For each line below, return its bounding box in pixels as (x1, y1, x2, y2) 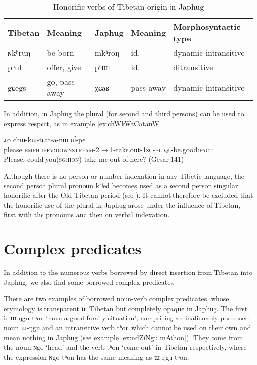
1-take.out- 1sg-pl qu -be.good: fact (110, 144, 213, 154)
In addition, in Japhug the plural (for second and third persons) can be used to (4, 108, 244, 118)
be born (47, 47, 74, 58)
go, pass (47, 76, 75, 87)
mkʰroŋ (94, 47, 120, 58)
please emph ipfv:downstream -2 (4, 144, 99, 154)
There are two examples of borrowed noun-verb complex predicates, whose (4, 293, 229, 304)
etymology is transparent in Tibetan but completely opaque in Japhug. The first (4, 303, 248, 313)
